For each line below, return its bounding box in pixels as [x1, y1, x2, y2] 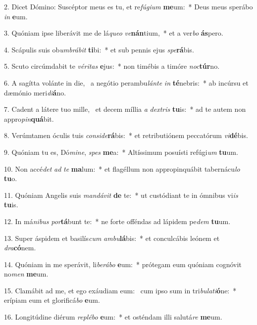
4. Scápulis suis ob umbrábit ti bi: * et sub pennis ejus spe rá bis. [4, 44, 194, 54]
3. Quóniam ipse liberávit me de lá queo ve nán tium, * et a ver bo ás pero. [4, 28, 223, 38]
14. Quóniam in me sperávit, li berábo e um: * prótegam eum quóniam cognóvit [4, 259, 242, 269]
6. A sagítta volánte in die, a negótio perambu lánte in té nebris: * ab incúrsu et [4, 77, 249, 88]
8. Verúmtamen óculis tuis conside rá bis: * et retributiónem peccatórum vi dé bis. [4, 130, 248, 140]
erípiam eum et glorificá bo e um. [4, 295, 100, 305]
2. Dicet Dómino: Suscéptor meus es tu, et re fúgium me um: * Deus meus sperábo [4, 1, 253, 11]
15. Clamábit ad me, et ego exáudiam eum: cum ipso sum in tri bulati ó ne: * [4, 285, 237, 295]
